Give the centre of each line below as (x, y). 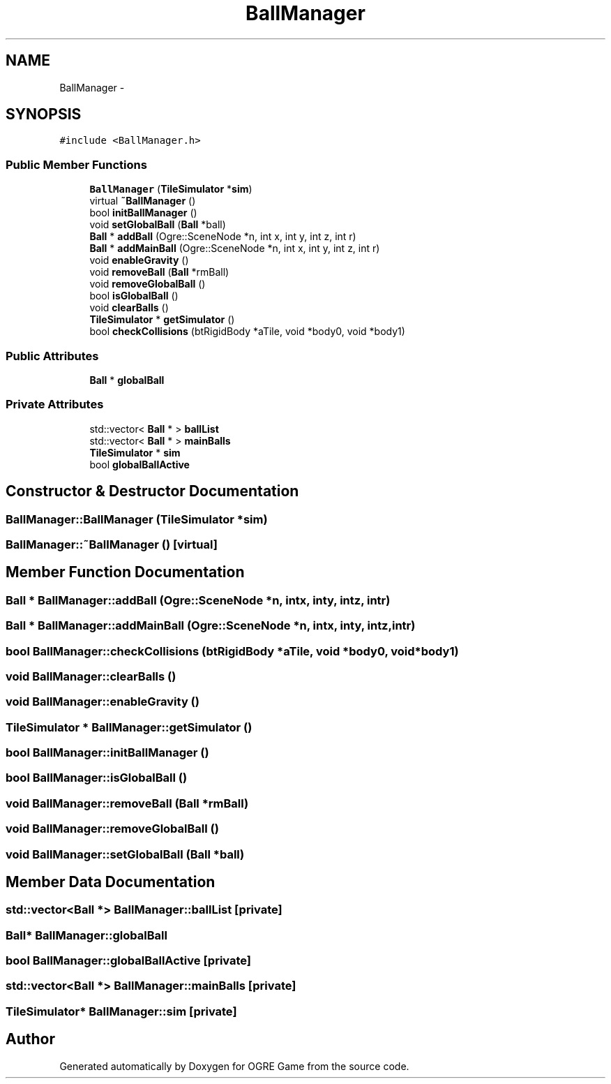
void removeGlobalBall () (148, 284)
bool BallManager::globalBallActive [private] (129, 961)
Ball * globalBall (127, 380)
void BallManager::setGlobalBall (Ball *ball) (125, 854)
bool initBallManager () (143, 213)
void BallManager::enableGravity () (103, 702)
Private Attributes (55, 404)
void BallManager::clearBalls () (91, 676)
